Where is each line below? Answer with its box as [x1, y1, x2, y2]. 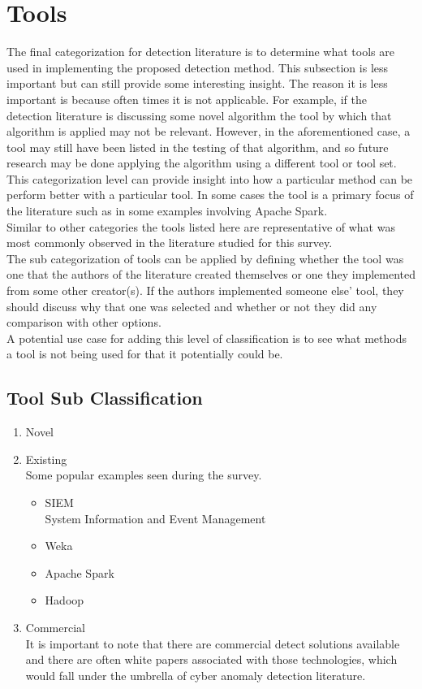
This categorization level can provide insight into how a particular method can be [6, 170, 413, 187]
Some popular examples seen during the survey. [25, 466, 262, 483]
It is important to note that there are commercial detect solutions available [25, 635, 400, 652]
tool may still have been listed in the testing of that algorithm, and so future [6, 138, 389, 155]
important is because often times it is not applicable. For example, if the [6, 90, 367, 107]
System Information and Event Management [45, 509, 266, 526]
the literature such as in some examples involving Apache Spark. [6, 202, 328, 219]
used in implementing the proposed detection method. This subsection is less [6, 58, 389, 76]
